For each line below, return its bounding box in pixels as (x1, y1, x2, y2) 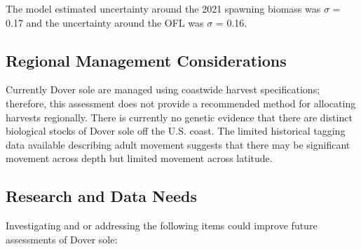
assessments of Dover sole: (6, 231, 118, 246)
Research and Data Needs (6, 185, 198, 207)
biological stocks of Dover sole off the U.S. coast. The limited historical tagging (6, 123, 346, 138)
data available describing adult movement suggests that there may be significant (6, 137, 350, 152)
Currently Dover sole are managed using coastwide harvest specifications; (6, 82, 320, 97)
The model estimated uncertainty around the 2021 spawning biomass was (6, 1, 321, 15)
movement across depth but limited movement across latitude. (6, 151, 273, 166)
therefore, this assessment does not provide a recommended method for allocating (6, 95, 356, 110)
